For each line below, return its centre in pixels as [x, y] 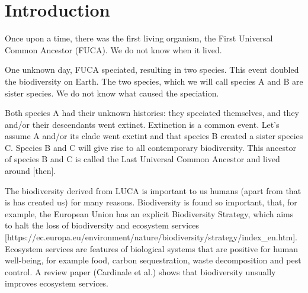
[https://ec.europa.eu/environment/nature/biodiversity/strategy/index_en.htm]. [151, 237]
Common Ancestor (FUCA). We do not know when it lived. [113, 49]
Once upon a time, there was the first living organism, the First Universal [139, 38]
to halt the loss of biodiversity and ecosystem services [102, 225]
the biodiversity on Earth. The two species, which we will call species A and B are [154, 81]
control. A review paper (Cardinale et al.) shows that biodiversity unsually [140, 271]
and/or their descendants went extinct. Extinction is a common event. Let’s [142, 124]
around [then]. [31, 171]
